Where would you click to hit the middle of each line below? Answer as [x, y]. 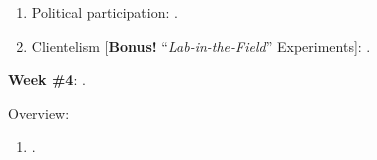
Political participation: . [104, 12]
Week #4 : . [47, 79]
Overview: [39, 112]
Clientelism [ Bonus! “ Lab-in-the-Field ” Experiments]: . [201, 45]
